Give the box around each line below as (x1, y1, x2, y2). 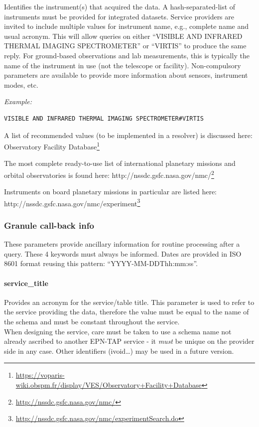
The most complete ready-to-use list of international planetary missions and (4, 158, 236, 168)
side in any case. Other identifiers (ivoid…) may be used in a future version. (4, 345, 234, 356)
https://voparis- (15, 370, 65, 380)
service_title (4, 278, 48, 288)
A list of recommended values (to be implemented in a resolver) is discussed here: (4, 130, 253, 140)
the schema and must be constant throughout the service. (4, 316, 180, 327)
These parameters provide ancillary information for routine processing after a (4, 239, 240, 249)
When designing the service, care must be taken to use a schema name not (4, 326, 232, 336)
